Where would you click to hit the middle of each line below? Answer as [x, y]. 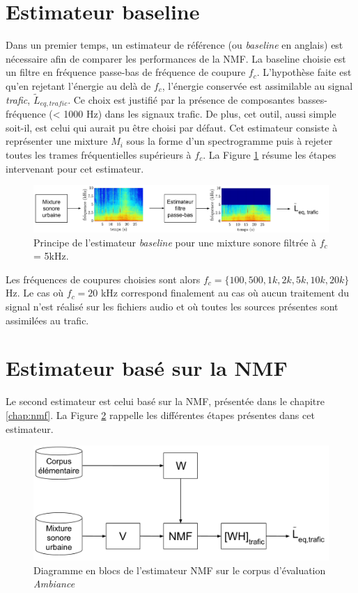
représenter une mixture [57, 141]
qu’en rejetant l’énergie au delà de [78, 85]
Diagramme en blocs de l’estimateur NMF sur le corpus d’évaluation [180, 570]
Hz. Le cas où [35, 293]
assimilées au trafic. [47, 320]
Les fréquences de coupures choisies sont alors [103, 279]
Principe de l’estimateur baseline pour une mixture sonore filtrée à [175, 242]
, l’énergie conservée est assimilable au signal [257, 85]
